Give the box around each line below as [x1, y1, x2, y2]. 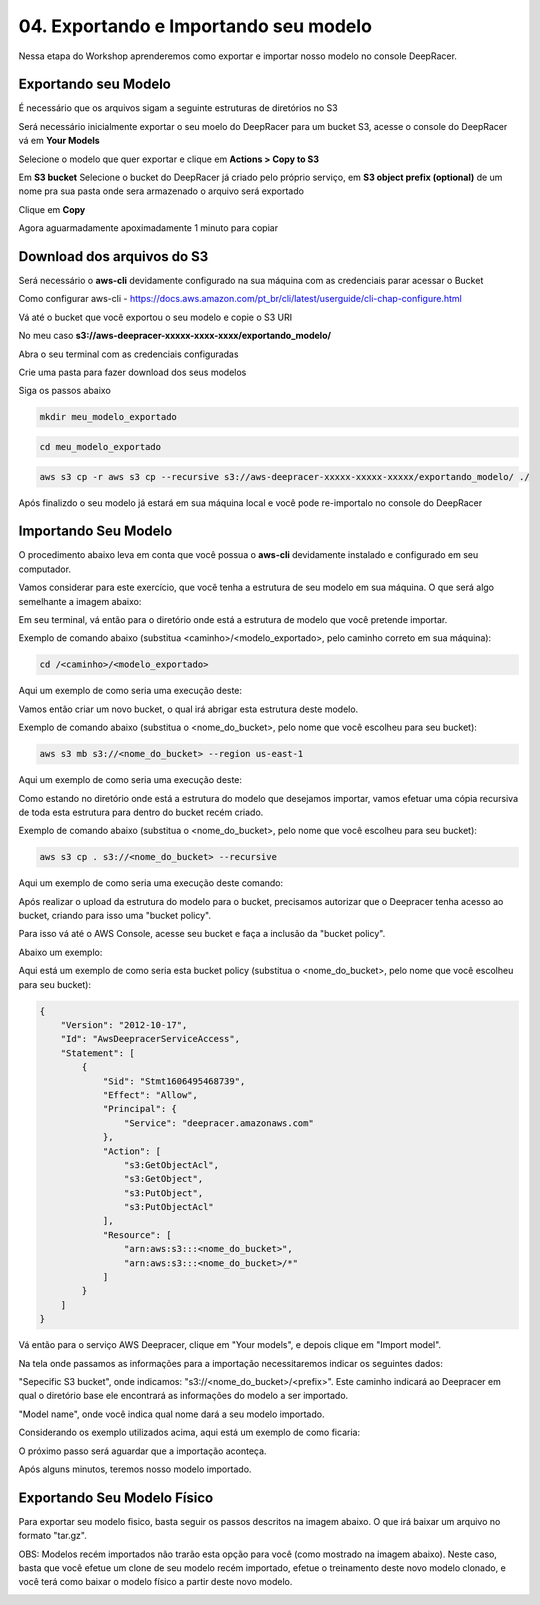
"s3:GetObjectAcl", [123, 1159, 220, 1170]
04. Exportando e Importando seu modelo [18, 15, 372, 37]
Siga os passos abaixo [18, 385, 112, 397]
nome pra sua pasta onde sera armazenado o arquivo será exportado [18, 185, 305, 197]
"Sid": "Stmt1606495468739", [102, 1075, 246, 1087]
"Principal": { [102, 1103, 177, 1115]
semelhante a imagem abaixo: [18, 595, 142, 607]
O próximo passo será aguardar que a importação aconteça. [18, 1445, 267, 1457]
